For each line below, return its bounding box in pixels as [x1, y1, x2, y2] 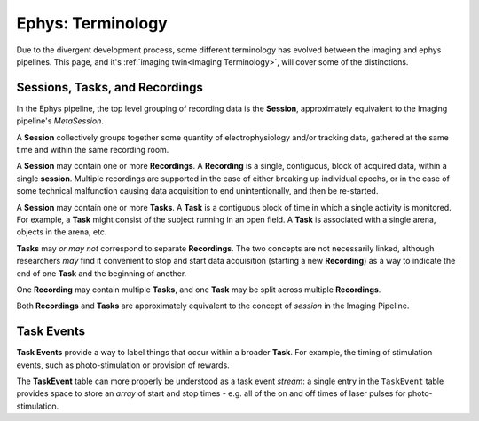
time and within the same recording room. [16, 145, 169, 155]
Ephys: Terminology [16, 13, 168, 33]
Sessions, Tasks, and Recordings [16, 80, 204, 95]
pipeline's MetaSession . [16, 115, 104, 126]
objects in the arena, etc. [16, 226, 107, 237]
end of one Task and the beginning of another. [16, 267, 187, 279]
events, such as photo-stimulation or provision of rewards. [16, 360, 230, 370]
